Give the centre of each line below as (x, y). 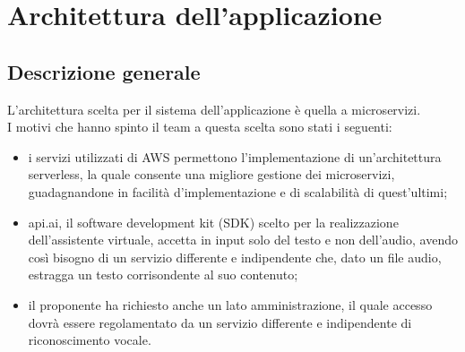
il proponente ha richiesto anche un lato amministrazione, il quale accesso (230, 304)
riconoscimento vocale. (90, 340)
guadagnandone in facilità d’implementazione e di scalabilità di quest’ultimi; (238, 191)
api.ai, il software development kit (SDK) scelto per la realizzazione (213, 222)
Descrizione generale (104, 71)
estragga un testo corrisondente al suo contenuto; (163, 275)
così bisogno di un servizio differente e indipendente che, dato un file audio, (235, 257)
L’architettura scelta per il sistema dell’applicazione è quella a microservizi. (214, 109)
